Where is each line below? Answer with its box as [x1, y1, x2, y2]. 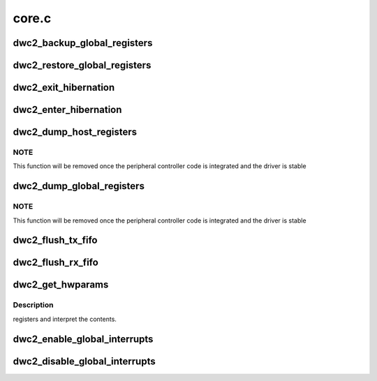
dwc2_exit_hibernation [13, 82, 115, 94]
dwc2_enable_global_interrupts [13, 333, 154, 345]
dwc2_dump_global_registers [13, 180, 145, 192]
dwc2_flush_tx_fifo [13, 234, 98, 246]
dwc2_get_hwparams [13, 279, 109, 291]
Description [13, 300, 54, 310]
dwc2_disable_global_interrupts [13, 355, 156, 367]
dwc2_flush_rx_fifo [13, 257, 99, 269]
